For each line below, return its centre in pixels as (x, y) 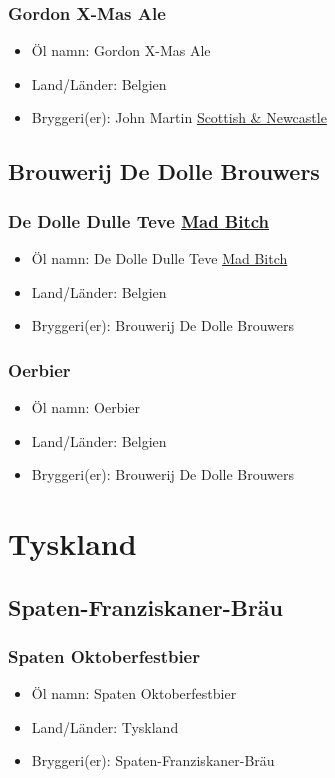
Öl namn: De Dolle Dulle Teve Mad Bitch (159, 258)
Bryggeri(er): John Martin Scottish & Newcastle (179, 117)
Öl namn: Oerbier (86, 407)
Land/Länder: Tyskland (105, 726)
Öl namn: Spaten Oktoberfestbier (134, 693)
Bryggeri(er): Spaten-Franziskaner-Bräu (153, 760)
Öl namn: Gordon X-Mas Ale (121, 50)
